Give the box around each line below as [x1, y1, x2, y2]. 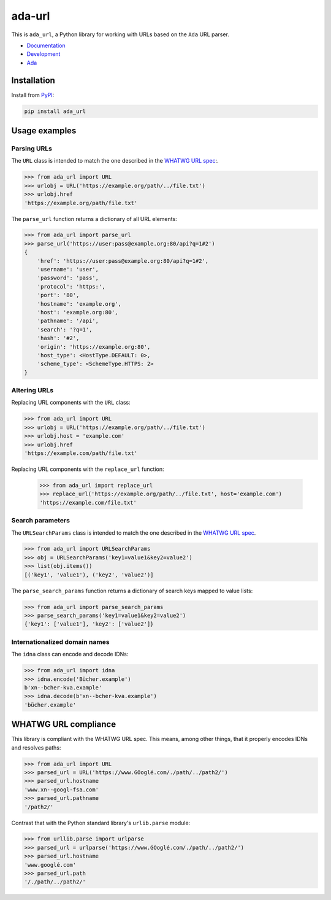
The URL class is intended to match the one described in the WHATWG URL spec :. [11, 157, 219, 165]
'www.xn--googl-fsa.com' [24, 786, 99, 793]
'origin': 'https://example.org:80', [37, 343, 151, 350]
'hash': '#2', [37, 335, 80, 342]
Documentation [26, 42, 66, 49]
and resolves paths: [11, 743, 61, 751]
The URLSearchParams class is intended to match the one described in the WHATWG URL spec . [11, 529, 256, 537]
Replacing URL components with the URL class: [11, 399, 131, 406]
